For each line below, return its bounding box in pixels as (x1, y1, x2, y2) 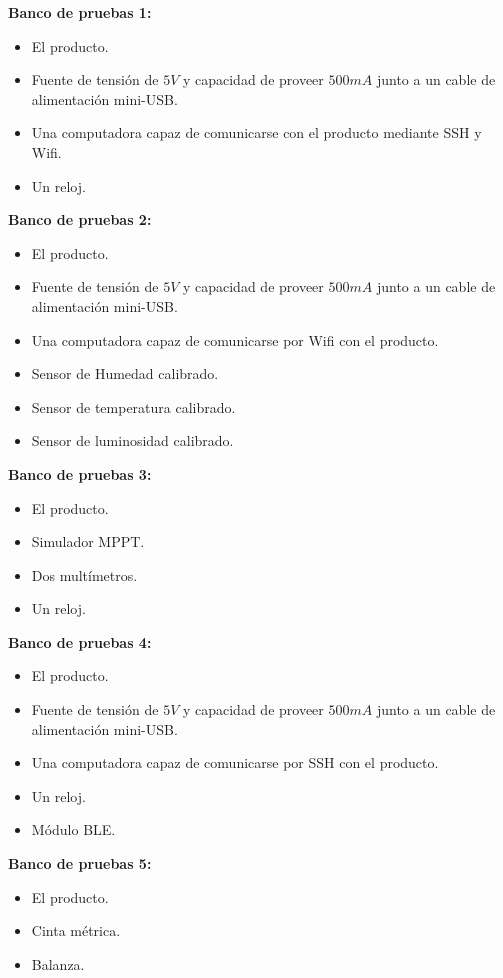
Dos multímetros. (31, 564, 138, 585)
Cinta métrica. (31, 920, 121, 941)
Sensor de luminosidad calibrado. (31, 430, 234, 451)
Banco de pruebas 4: (8, 631, 152, 652)
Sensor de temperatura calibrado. (31, 396, 236, 417)
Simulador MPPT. (31, 531, 145, 552)
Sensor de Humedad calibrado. (31, 363, 219, 384)
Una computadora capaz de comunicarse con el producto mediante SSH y (31, 122, 482, 143)
